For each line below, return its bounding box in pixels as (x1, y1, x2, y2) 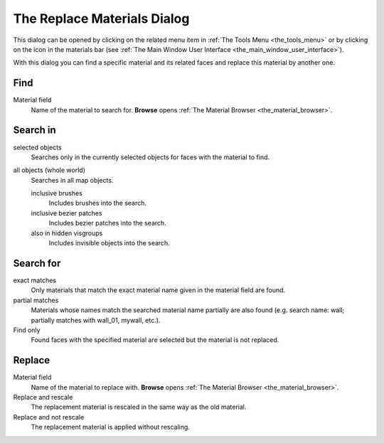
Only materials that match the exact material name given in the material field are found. (31, 286, 286, 294)
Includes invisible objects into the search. (48, 239, 170, 247)
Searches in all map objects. (31, 176, 114, 184)
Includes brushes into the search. (48, 199, 147, 208)
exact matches (13, 276, 57, 284)
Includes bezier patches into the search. (48, 219, 166, 228)
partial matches (13, 296, 59, 304)
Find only (13, 326, 41, 334)
